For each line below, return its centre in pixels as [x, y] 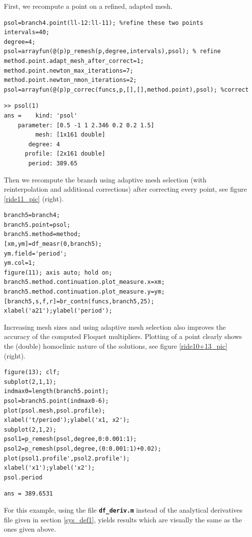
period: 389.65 [53, 163]
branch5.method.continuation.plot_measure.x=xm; [84, 282]
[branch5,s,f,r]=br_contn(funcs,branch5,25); [79, 301]
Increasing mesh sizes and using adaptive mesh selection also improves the [115, 327]
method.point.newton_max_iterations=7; [69, 70]
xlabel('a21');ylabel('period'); [58, 311]
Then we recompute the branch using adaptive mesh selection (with [105, 179]
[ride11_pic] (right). [34, 198]
